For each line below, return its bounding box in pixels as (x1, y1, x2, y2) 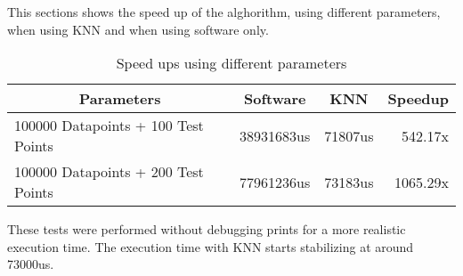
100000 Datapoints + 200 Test (14, 161, 204, 183)
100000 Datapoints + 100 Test (14, 115, 204, 136)
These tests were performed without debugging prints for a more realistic (7, 220, 406, 239)
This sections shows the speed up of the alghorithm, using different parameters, (7, 3, 441, 20)
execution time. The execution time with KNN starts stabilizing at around (7, 237, 414, 256)
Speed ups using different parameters (116, 53, 347, 74)
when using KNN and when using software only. (7, 20, 269, 38)
